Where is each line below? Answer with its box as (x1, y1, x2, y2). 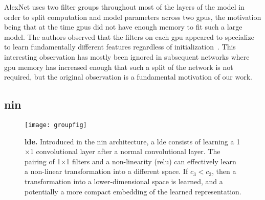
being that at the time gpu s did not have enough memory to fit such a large (4, 21, 242, 32)
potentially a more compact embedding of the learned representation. (25, 186, 241, 196)
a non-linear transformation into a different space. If (25, 166, 188, 177)
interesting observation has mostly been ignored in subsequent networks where (4, 51, 250, 62)
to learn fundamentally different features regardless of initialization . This (4, 41, 236, 52)
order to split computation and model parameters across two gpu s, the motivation (4, 11, 261, 22)
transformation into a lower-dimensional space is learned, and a (25, 176, 223, 186)
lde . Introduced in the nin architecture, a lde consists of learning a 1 (25, 136, 240, 146)
